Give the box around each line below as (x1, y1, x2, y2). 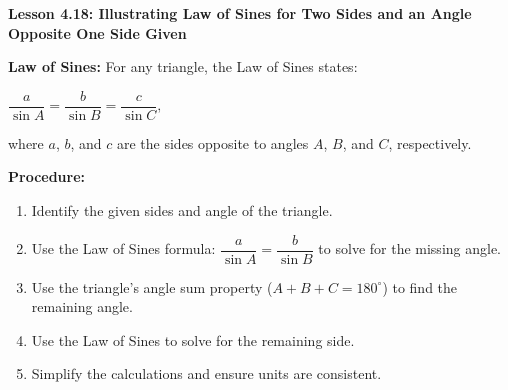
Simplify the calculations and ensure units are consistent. (31, 363, 382, 384)
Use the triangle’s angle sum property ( (31, 276, 273, 297)
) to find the (382, 276, 458, 297)
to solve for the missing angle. (318, 238, 502, 259)
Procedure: (8, 166, 86, 187)
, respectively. (388, 132, 472, 153)
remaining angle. (31, 296, 133, 317)
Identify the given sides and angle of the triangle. (31, 200, 333, 221)
